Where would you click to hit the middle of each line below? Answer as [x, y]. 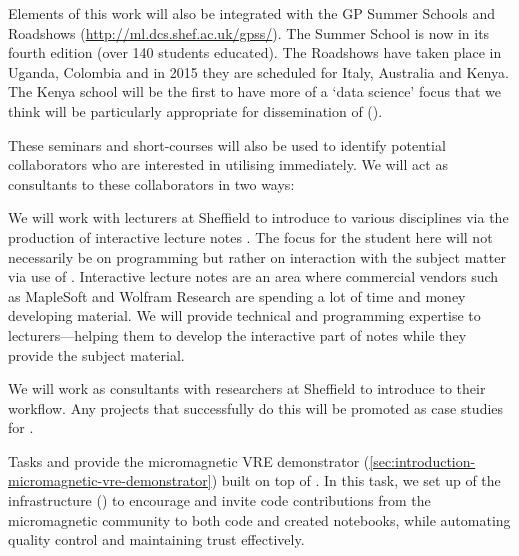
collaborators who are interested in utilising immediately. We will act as [228, 164]
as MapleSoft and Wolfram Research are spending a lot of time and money [237, 295]
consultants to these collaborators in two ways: [151, 183]
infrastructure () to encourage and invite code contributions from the [219, 500]
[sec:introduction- [422, 460]
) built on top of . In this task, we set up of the [356, 480]
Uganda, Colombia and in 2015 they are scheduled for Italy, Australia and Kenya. [258, 71]
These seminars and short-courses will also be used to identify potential [227, 144]
